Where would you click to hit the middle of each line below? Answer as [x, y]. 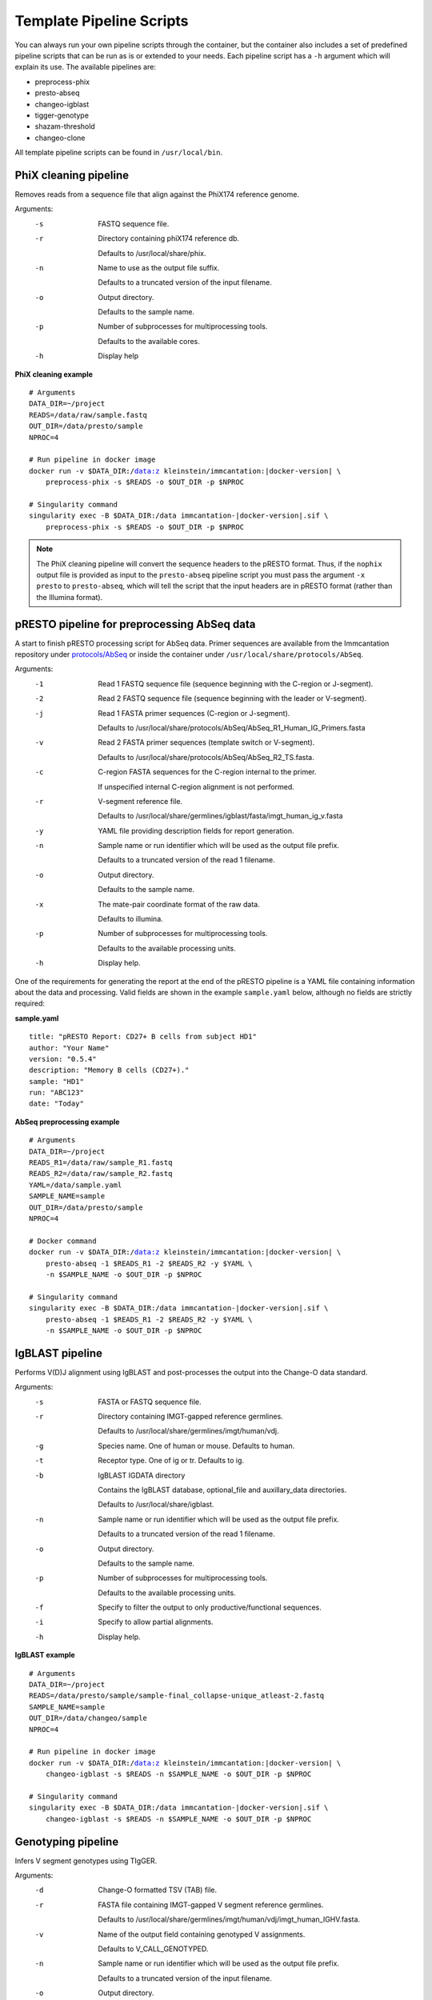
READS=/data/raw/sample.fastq [88, 415]
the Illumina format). [70, 597]
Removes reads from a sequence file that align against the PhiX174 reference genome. [157, 194]
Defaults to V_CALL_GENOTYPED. [153, 1949]
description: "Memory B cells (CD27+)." [109, 1070]
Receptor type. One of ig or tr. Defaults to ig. [171, 1461]
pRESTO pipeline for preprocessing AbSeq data [135, 624]
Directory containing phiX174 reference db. [169, 238]
